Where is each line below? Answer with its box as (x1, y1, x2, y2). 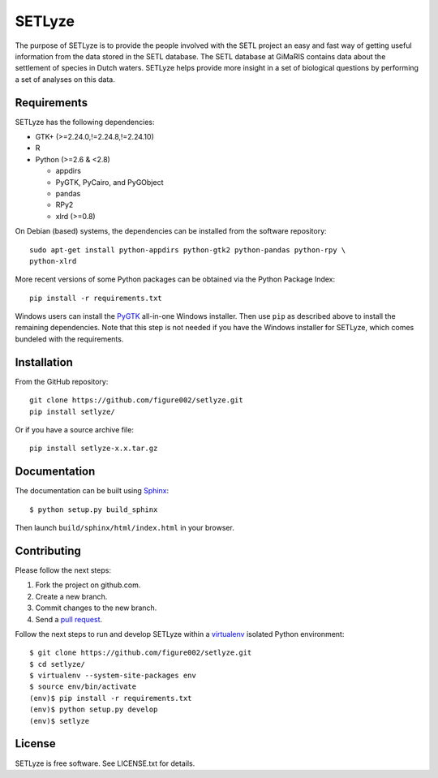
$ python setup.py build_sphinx (29, 505, 158, 514)
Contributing (15, 544, 81, 557)
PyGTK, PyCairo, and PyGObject (55, 177, 164, 187)
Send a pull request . (35, 614, 103, 624)
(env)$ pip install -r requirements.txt (29, 694, 192, 703)
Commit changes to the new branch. (35, 603, 157, 613)
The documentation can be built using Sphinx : (15, 486, 170, 496)
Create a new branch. (35, 591, 108, 601)
